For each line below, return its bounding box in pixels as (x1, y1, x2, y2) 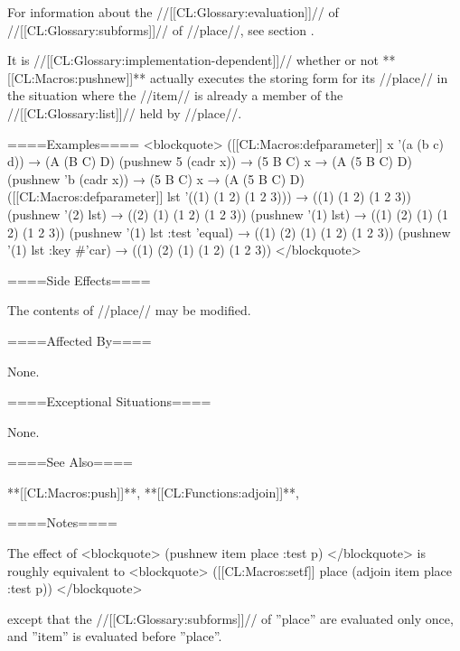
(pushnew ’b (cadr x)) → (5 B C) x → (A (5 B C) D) (7, 169, 305, 188)
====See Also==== (7, 452, 133, 471)
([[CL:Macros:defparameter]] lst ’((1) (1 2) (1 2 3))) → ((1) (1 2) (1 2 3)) (7, 187, 411, 206)
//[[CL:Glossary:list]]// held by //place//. (7, 103, 242, 122)
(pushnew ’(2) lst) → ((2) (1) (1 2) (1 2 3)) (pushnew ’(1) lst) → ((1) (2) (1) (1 (7, 204, 448, 223)
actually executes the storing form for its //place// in (149, 68, 448, 87)
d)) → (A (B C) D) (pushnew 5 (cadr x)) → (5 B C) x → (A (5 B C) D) (7, 152, 412, 171)
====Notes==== (7, 513, 117, 532)
